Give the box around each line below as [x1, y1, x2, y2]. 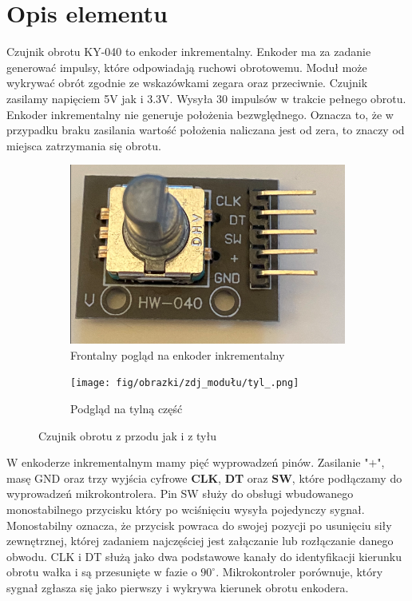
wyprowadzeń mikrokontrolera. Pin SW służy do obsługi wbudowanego [6, 485, 354, 502]
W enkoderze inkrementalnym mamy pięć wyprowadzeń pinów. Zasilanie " [6, 454, 369, 471]
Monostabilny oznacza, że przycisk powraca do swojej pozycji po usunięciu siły [6, 516, 392, 533]
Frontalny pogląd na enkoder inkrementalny [70, 346, 285, 363]
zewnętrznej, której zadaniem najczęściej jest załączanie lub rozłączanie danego [6, 532, 394, 549]
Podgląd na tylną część [70, 400, 183, 417]
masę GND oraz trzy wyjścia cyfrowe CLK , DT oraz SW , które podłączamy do [6, 469, 402, 486]
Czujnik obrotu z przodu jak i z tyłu [38, 427, 216, 444]
